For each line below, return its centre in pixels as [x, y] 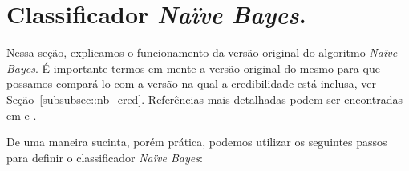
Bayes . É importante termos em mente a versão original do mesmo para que [193, 68]
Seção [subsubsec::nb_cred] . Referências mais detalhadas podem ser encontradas [205, 99]
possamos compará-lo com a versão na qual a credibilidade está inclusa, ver [192, 84]
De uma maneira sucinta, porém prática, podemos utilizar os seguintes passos [197, 142]
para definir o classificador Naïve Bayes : [105, 157]
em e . [22, 115]
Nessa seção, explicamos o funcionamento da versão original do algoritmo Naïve [202, 52]
